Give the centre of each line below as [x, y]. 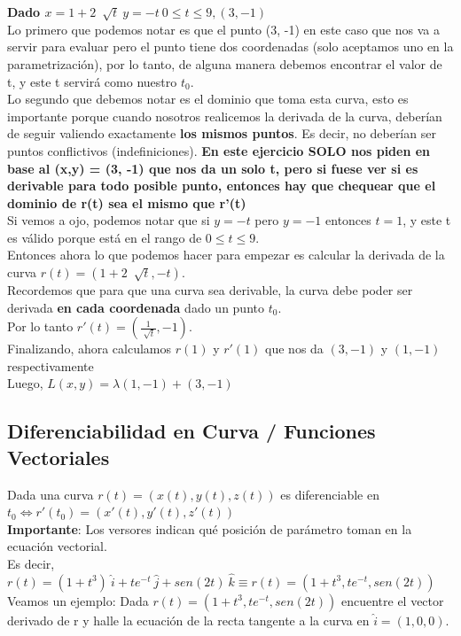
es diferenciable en [330, 494]
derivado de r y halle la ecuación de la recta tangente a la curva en [188, 620]
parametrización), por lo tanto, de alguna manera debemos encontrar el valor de [225, 63]
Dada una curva [51, 494]
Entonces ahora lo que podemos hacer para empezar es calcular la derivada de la [226, 255]
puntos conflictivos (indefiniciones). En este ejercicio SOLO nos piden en [219, 150]
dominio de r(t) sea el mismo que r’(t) [127, 202]
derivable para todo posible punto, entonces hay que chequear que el [222, 186]
